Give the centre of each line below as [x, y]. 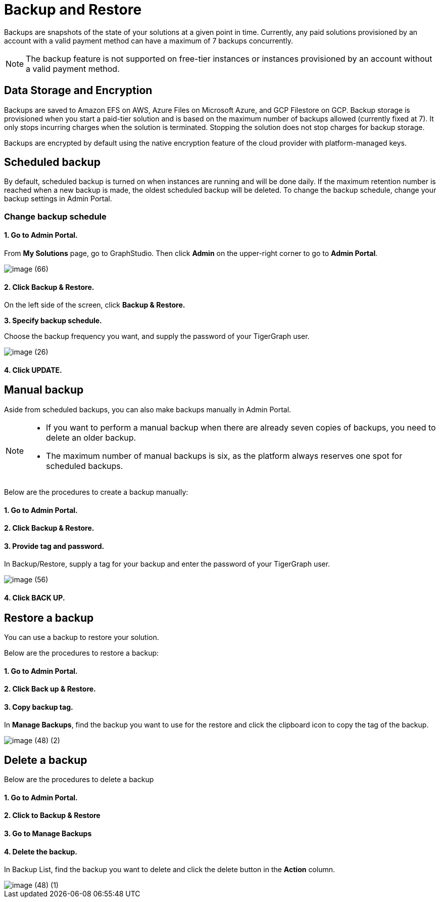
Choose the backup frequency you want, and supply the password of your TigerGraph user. [157, 336]
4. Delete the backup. [41, 851]
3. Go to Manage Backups [48, 834]
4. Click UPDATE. [33, 370]
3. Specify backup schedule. [53, 321]
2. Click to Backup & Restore [52, 815]
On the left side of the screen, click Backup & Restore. [95, 305]
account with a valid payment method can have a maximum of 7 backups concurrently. [149, 40]
